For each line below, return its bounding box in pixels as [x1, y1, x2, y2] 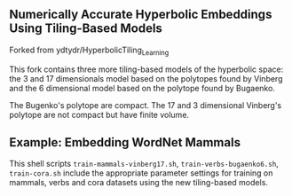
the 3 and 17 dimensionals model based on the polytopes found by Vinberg [9, 73, 283, 83]
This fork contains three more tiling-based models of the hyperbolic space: [9, 64, 284, 74]
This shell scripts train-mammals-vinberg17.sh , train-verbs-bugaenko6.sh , [9, 159, 280, 169]
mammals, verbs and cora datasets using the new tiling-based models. [9, 177, 269, 188]
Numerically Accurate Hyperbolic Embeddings [9, 7, 272, 22]
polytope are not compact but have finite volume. [9, 109, 189, 120]
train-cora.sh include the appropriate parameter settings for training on [9, 168, 273, 178]
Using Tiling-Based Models [9, 21, 162, 36]
